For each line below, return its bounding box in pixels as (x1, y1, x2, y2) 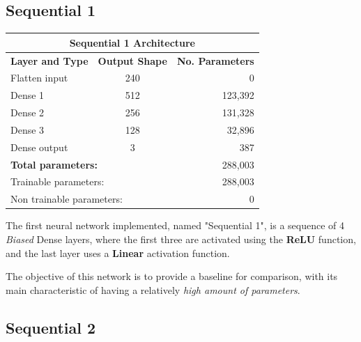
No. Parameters (176, 53, 254, 68)
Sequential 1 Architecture (69, 35, 196, 49)
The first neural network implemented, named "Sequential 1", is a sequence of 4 (6, 218, 345, 233)
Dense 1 (10, 88, 45, 102)
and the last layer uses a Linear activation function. (6, 245, 230, 260)
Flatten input (10, 70, 68, 85)
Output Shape (98, 53, 167, 68)
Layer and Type (10, 53, 89, 68)
